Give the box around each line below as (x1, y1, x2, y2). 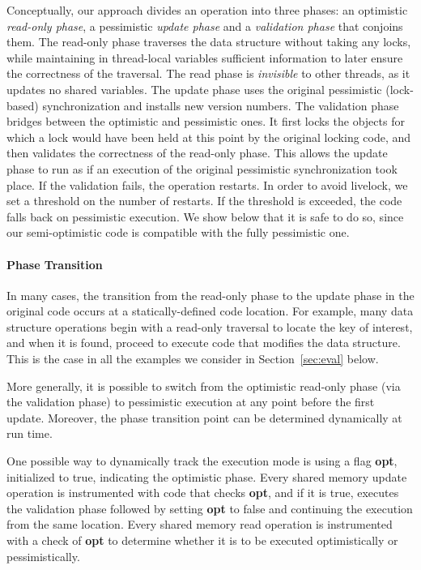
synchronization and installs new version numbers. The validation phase (42, 96, 399, 114)
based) (6, 96, 39, 114)
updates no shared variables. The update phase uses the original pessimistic (6, 80, 382, 97)
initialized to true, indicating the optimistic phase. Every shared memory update (6, 468, 407, 485)
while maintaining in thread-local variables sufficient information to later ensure (6, 49, 403, 66)
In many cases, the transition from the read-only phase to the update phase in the (6, 286, 415, 303)
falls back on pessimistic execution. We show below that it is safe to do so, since (6, 208, 404, 225)
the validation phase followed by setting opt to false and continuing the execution (6, 499, 413, 516)
